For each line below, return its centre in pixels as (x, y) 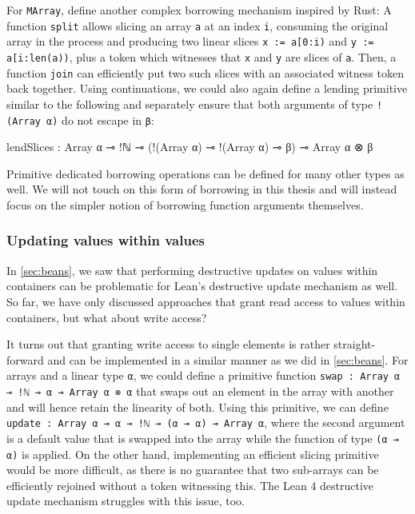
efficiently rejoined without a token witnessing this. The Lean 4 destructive (190, 485)
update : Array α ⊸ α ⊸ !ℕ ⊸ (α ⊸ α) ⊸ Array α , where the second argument (206, 422)
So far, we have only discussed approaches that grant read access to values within (206, 301)
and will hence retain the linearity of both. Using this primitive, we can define (198, 406)
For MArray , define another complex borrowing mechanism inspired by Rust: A (199, 10)
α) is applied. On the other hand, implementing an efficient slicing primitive (193, 454)
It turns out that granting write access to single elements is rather (168, 344)
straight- (355, 344)
